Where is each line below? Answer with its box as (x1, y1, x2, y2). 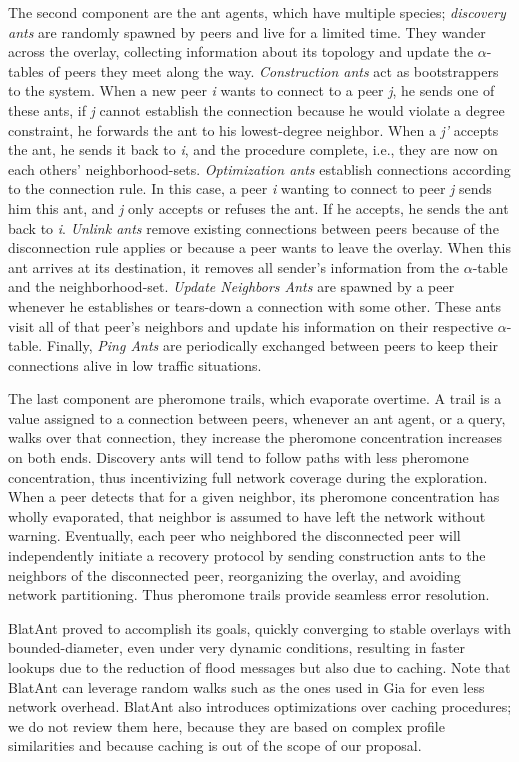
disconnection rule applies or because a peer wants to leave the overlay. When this (8, 237, 511, 258)
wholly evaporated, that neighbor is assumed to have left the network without (8, 505, 486, 526)
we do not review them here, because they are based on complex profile (8, 715, 445, 736)
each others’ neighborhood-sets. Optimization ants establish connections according (8, 158, 511, 179)
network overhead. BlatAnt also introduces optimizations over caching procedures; (8, 696, 512, 717)
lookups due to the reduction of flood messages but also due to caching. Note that (8, 657, 511, 677)
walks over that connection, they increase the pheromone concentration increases (8, 427, 502, 448)
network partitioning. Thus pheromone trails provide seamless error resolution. (8, 584, 490, 605)
